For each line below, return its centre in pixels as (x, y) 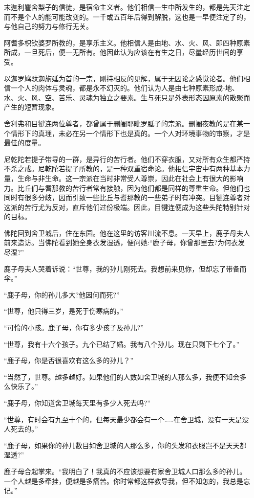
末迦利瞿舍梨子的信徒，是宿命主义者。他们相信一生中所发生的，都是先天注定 (127, 7)
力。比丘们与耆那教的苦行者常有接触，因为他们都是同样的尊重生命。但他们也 (127, 188)
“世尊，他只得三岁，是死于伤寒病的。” (64, 311)
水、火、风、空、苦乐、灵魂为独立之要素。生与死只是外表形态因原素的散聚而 (127, 97)
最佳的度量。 (24, 143)
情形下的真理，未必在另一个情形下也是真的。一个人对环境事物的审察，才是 (130, 133)
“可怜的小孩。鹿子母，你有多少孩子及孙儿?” (74, 328)
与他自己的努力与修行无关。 (48, 26)
